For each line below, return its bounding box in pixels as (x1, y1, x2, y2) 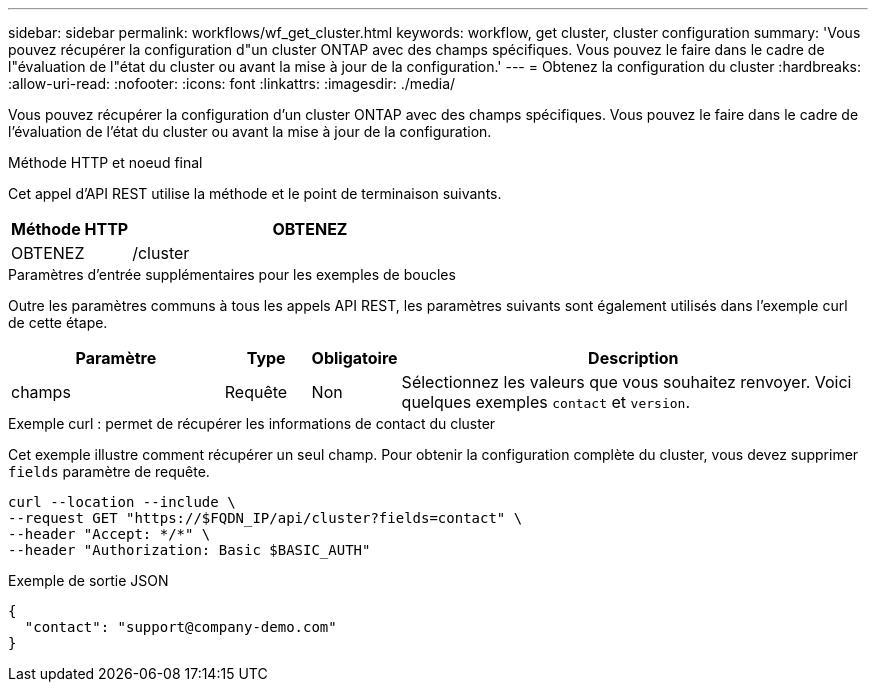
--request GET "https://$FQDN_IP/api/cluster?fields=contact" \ (8, 510, 523, 526)
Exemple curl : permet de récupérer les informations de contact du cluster (8, 415, 496, 432)
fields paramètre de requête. (8, 463, 210, 480)
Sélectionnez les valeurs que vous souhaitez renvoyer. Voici (401, 372, 852, 392)
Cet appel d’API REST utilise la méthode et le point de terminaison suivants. (8, 185, 502, 202)
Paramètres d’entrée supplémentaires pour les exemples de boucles (8, 266, 456, 283)
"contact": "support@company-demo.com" (24, 619, 337, 635)
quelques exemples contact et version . (401, 392, 690, 412)
